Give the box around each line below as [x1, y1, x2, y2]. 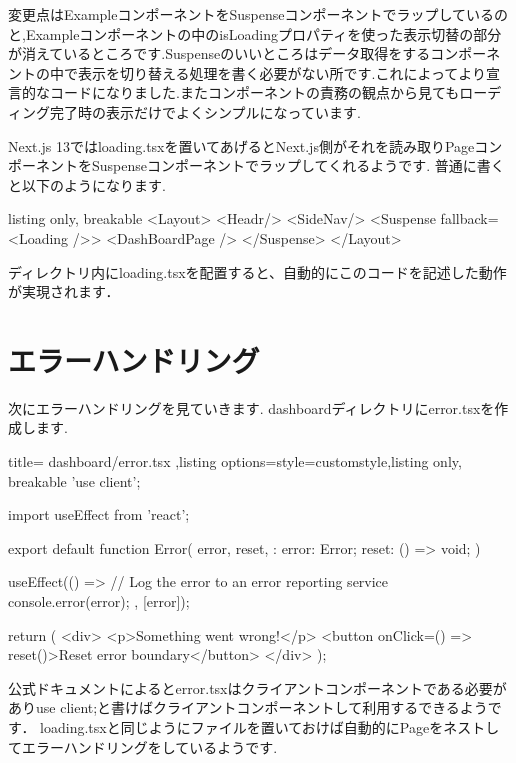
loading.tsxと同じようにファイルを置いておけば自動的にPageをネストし [40, 716, 500, 737]
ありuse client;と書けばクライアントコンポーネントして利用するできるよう [8, 697, 488, 718]
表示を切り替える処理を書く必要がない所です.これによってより [77, 62, 487, 83]
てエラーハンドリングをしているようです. [8, 736, 278, 757]
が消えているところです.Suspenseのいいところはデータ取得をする [8, 43, 431, 64]
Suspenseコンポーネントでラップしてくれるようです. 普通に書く [91, 155, 505, 176]
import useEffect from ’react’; [8, 504, 190, 525]
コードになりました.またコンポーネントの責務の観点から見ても [49, 82, 460, 103]
